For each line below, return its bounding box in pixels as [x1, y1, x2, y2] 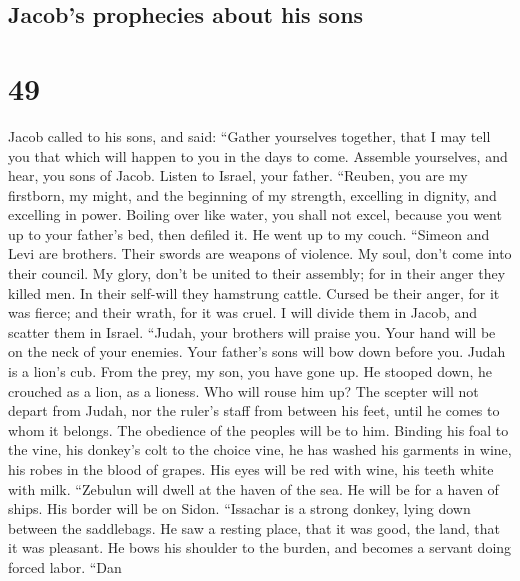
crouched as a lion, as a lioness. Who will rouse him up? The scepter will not [8, 380, 479, 401]
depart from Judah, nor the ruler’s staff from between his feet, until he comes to [8, 400, 500, 421]
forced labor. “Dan [8, 556, 122, 577]
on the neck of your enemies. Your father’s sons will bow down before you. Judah [8, 341, 506, 362]
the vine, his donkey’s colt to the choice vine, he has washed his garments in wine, [8, 439, 512, 460]
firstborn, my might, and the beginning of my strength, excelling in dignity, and [8, 184, 497, 205]
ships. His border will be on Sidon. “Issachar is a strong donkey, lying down [8, 498, 471, 519]
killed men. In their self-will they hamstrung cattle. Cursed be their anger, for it [8, 282, 500, 303]
